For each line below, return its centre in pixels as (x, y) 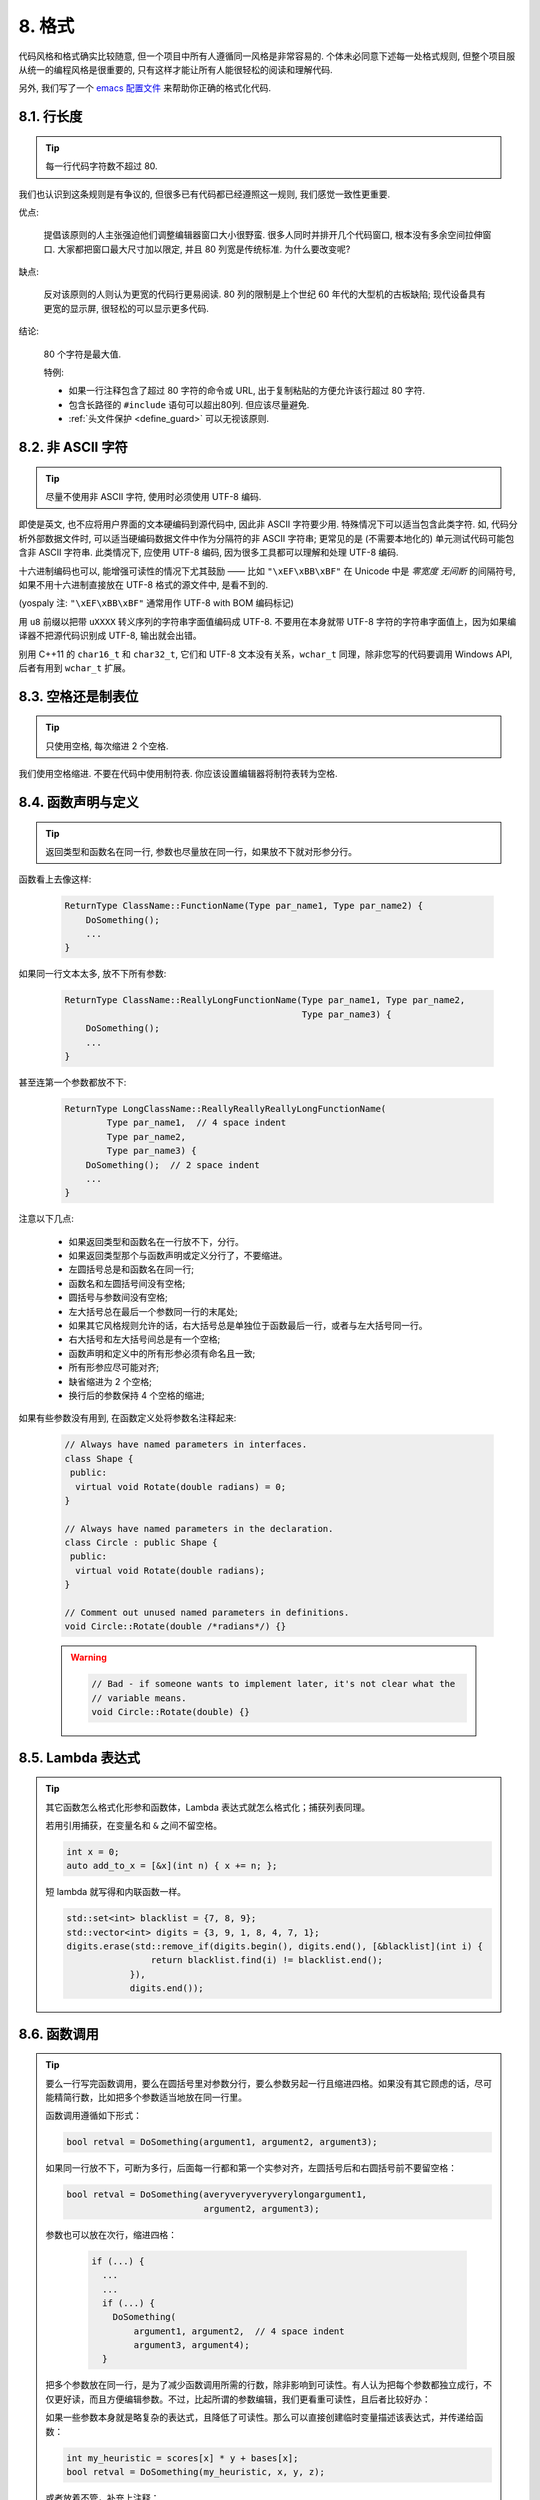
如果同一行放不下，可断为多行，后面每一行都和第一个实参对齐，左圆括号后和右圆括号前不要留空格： (251, 2168)
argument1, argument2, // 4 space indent (239, 2331)
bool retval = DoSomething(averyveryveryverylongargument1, (217, 2194)
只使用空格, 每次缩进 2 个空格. (107, 746)
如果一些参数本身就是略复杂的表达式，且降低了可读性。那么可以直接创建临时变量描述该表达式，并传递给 (260, 2417)
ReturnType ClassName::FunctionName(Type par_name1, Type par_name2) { (244, 906)
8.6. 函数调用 (58, 2033)
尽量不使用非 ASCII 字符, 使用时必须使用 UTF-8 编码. (153, 496)
